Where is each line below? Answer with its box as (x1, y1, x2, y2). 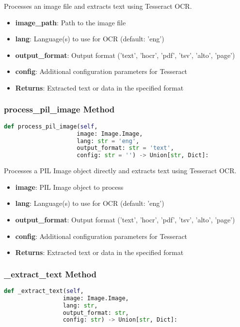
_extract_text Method (4, 268, 96, 280)
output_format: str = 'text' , (77, 145, 174, 152)
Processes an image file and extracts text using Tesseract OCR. (4, 1, 192, 11)
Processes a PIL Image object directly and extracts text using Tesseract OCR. (4, 165, 237, 176)
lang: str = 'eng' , (77, 137, 140, 145)
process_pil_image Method (4, 103, 115, 115)
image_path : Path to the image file (15, 17, 126, 27)
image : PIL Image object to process (15, 182, 124, 192)
